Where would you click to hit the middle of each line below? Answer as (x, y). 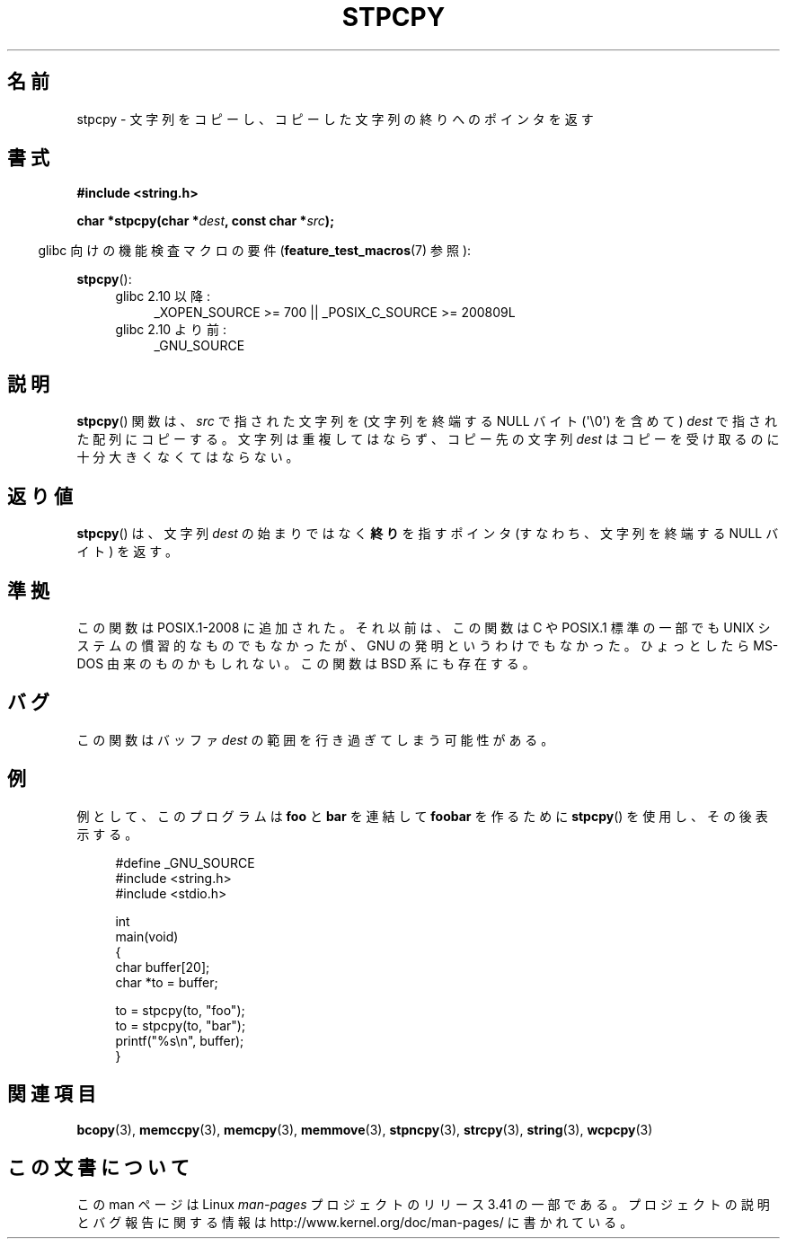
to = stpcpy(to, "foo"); (180, 1010)
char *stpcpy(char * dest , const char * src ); (205, 221)
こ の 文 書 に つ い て (98, 1167)
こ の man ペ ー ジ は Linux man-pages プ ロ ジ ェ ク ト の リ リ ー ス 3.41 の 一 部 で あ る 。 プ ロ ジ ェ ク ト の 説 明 (423, 1205)
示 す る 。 (107, 834)
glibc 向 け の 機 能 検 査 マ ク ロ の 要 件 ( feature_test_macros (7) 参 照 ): (255, 251)
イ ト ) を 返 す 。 (128, 552)
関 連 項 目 (52, 1094)
